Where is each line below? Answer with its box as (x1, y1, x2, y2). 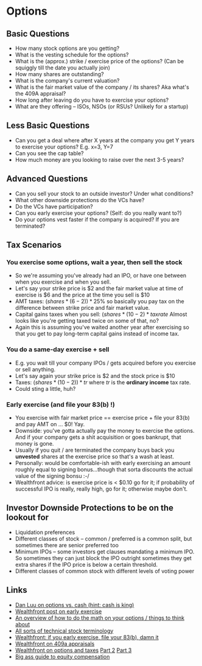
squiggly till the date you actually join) (15, 64, 111, 71)
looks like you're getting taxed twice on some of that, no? (15, 317, 159, 324)
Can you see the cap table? (15, 149, 84, 156)
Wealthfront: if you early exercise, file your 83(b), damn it (15, 633, 159, 640)
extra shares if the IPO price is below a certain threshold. (15, 561, 158, 568)
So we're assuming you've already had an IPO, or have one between (15, 272, 187, 279)
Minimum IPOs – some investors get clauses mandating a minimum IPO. (15, 548, 195, 555)
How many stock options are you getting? (15, 44, 120, 52)
